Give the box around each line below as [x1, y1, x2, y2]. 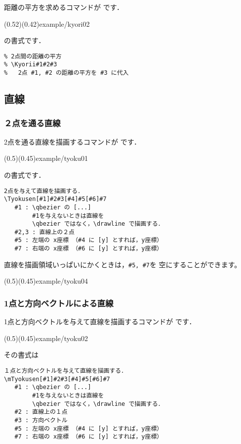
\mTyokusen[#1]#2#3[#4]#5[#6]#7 [4, 375, 110, 383]
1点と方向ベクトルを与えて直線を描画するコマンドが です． [4, 316, 196, 327]
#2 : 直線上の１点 [14, 408, 68, 416]
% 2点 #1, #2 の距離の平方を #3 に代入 [4, 69, 129, 77]
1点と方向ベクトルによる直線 [4, 296, 114, 309]
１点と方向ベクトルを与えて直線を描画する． [4, 367, 127, 375]
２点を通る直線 [4, 117, 61, 129]
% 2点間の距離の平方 [4, 52, 62, 60]
